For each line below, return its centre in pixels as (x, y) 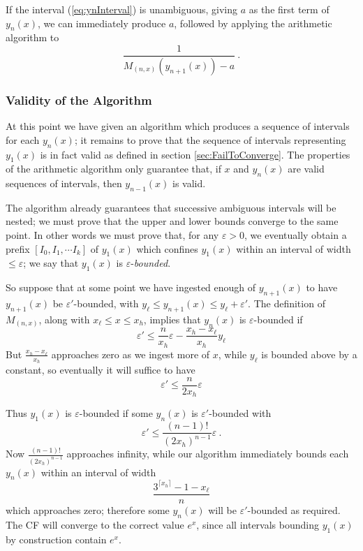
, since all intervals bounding (258, 524)
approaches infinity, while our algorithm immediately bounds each (208, 454)
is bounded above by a (309, 354)
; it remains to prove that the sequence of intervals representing (210, 139)
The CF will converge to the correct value (95, 524)
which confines (167, 248)
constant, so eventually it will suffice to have (101, 370)
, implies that (172, 319)
